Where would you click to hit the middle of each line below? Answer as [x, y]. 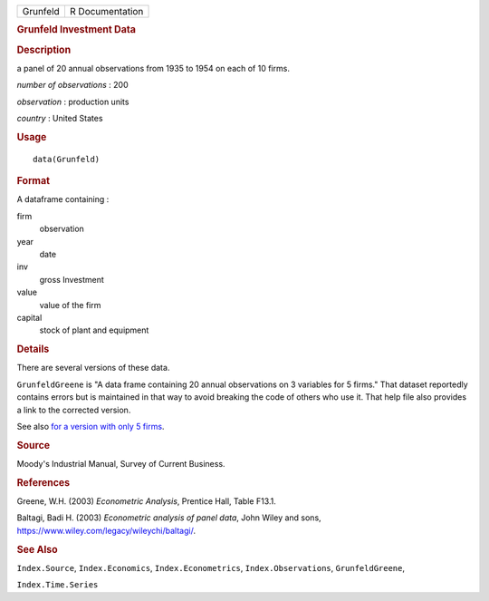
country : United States [60, 119]
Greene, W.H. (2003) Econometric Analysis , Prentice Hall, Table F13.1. [146, 501]
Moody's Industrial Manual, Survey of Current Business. [121, 463]
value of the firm [70, 305]
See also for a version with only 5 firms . [91, 426]
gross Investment [72, 279]
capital [29, 317]
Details [33, 349]
